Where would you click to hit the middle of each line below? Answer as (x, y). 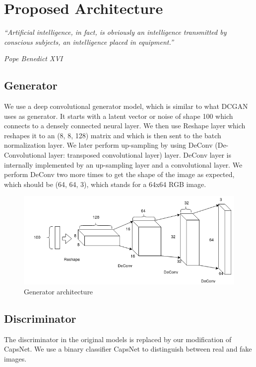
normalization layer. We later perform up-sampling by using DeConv (108, 145)
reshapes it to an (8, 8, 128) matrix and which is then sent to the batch (113, 135)
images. (15, 358)
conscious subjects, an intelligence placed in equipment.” (89, 42)
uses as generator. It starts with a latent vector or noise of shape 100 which (119, 116)
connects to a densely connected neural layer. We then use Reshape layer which (125, 126)
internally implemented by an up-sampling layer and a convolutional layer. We (123, 164)
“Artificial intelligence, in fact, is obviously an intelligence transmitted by (115, 32)
